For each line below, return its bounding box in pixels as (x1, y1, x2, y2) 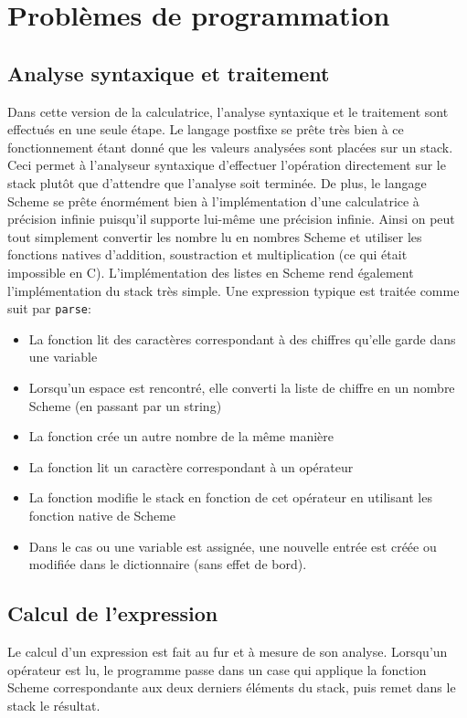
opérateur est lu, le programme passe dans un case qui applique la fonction (7, 660, 427, 679)
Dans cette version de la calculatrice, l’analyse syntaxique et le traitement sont (7, 101, 449, 121)
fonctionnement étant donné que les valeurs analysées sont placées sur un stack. (7, 137, 453, 156)
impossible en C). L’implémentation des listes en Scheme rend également (7, 262, 414, 281)
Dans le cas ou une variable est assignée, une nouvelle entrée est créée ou (28, 536, 437, 555)
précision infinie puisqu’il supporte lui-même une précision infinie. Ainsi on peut (7, 209, 455, 228)
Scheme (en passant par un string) (28, 396, 222, 415)
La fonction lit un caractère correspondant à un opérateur (28, 457, 354, 476)
